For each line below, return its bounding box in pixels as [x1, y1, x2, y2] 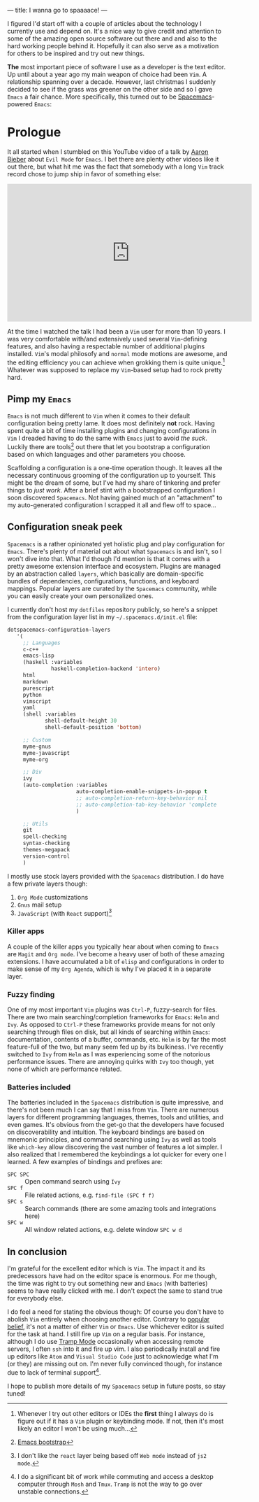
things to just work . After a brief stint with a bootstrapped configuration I [7, 486, 216, 495]
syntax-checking [22, 839, 71, 847]
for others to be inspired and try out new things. [7, 49, 145, 57]
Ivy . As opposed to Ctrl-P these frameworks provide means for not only [7, 1020, 216, 1028]
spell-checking [22, 833, 68, 840]
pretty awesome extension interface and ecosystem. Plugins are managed [7, 562, 221, 570]
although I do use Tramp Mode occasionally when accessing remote [7, 1337, 204, 1345]
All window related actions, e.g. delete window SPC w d [24, 1226, 182, 1234]
